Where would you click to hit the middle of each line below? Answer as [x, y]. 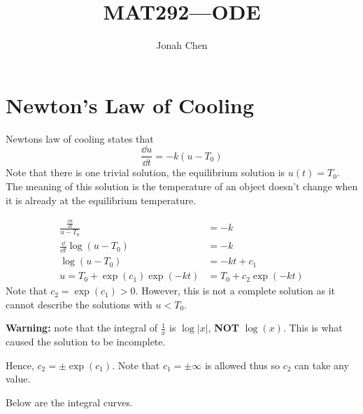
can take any [322, 365]
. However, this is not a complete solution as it [235, 291]
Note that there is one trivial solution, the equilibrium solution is [145, 172]
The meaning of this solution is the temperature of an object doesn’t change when [182, 186]
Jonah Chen [182, 45]
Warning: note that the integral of [82, 328]
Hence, [20, 365]
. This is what [313, 328]
